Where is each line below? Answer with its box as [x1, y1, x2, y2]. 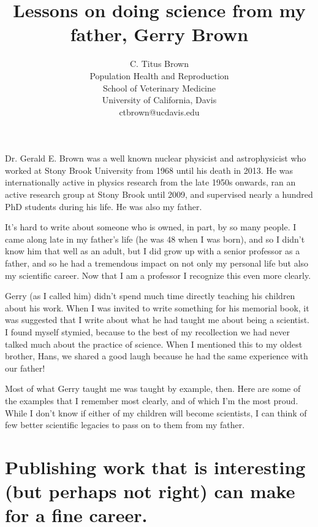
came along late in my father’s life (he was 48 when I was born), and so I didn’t [5, 232, 305, 245]
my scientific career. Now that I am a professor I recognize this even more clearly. [5, 268, 311, 281]
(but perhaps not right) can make [5, 478, 295, 504]
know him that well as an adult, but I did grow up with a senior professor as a [5, 244, 300, 257]
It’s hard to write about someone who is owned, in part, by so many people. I [5, 221, 297, 233]
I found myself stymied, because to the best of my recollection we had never [5, 326, 290, 338]
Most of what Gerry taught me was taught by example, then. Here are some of [5, 382, 301, 395]
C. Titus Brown [130, 57, 189, 70]
